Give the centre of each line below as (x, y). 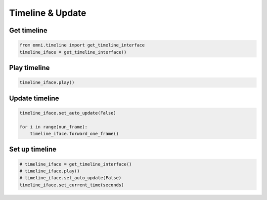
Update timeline (34, 98)
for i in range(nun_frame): (53, 127)
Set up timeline (33, 149)
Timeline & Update (48, 13)
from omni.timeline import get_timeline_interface (82, 45)
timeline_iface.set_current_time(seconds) (72, 185)
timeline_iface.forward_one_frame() (74, 134)
